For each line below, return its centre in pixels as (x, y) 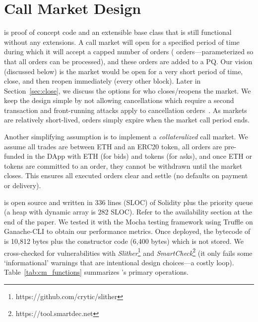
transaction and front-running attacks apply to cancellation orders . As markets (126, 110)
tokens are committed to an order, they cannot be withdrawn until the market (123, 165)
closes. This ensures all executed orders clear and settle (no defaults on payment (126, 175)
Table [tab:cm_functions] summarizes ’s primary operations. (96, 272)
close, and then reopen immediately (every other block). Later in (102, 81)
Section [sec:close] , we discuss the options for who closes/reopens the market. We (128, 90)
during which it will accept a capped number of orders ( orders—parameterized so (129, 52)
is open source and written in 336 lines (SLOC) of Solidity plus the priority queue (129, 202)
